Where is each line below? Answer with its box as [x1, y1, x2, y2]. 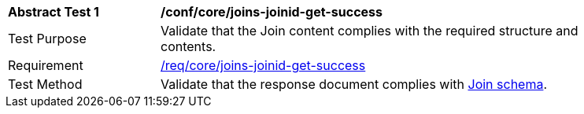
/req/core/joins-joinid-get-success [161, 57, 366, 73]
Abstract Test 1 [8, 4, 99, 20]
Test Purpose [8, 31, 87, 46]
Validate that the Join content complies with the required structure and [161, 23, 578, 39]
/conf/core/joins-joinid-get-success [161, 4, 383, 20]
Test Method [8, 76, 83, 92]
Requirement [8, 57, 83, 73]
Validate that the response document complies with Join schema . [161, 76, 548, 92]
